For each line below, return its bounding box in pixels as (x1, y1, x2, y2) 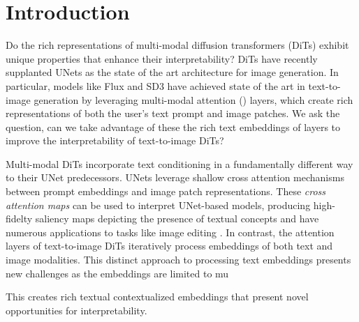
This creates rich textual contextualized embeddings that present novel (6, 289, 309, 304)
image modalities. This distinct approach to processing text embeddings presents (6, 252, 351, 267)
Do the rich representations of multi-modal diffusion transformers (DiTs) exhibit (6, 38, 349, 52)
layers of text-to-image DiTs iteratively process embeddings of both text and (6, 238, 333, 253)
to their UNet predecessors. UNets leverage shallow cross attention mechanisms (6, 170, 344, 185)
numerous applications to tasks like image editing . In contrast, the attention (6, 224, 335, 239)
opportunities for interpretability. (6, 302, 147, 317)
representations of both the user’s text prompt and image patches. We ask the (6, 106, 340, 121)
